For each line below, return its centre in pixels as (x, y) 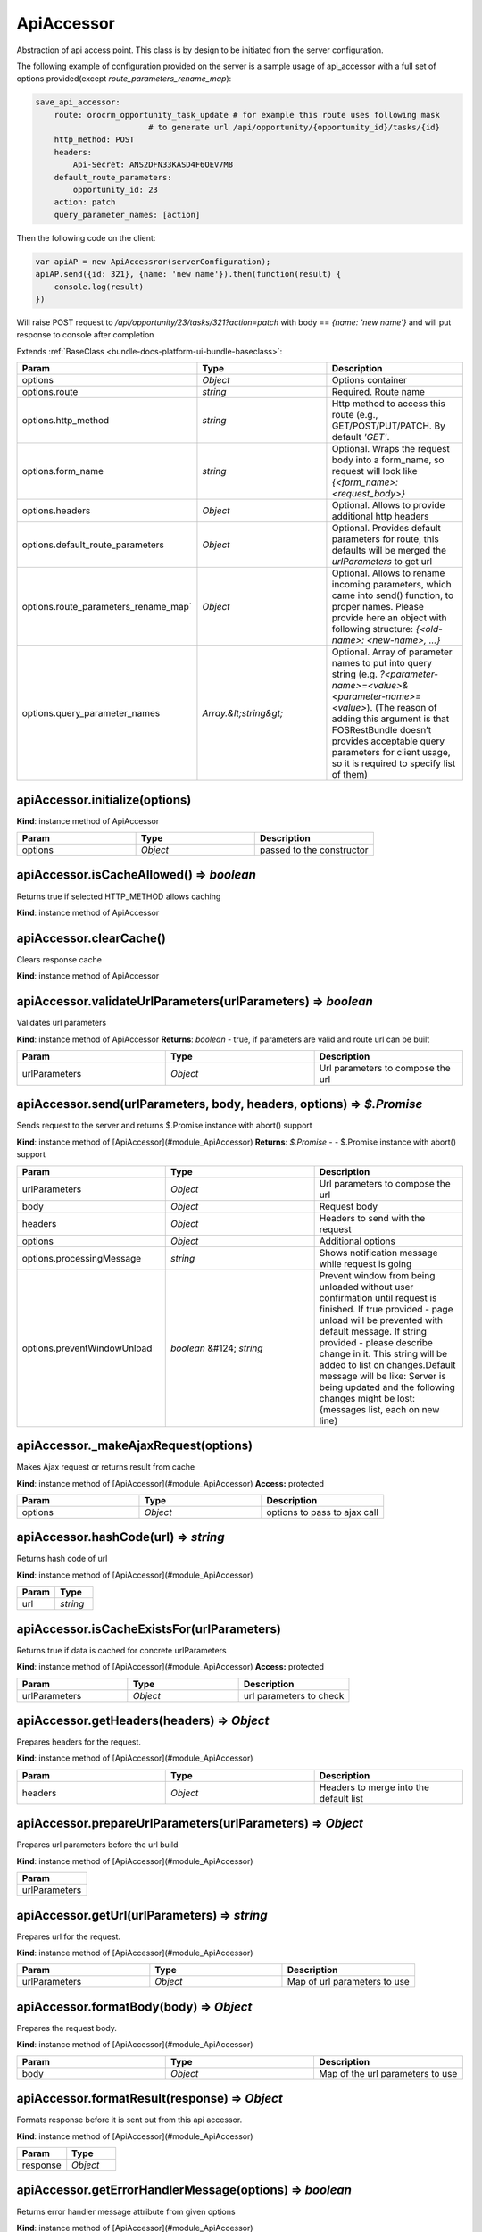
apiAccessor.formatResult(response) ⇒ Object (150, 2099)
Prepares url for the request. (68, 1936)
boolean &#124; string (217, 1348)
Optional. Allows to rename (388, 573)
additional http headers (380, 516)
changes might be (357, 1398)
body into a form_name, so (388, 460)
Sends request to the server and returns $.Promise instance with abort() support (164, 1126)
